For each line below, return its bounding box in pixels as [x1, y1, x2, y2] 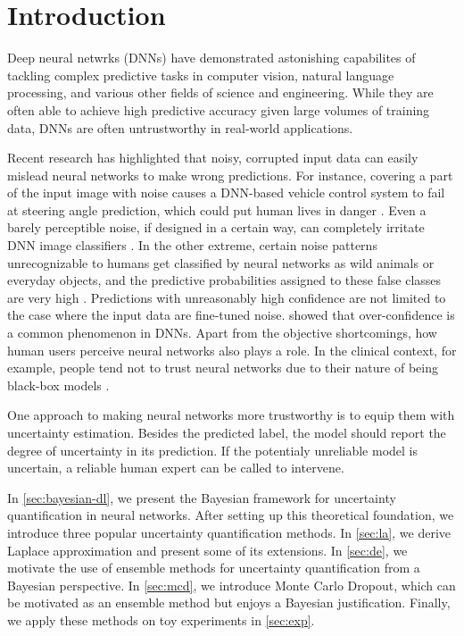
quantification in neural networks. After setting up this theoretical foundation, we [7, 506, 454, 524]
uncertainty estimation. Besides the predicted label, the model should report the [7, 423, 446, 441]
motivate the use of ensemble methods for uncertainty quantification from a [7, 558, 420, 577]
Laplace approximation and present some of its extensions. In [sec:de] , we [7, 540, 408, 559]
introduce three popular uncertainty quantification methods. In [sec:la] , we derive [7, 523, 452, 541]
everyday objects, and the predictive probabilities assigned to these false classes [7, 271, 442, 289]
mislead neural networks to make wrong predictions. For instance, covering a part [7, 165, 453, 184]
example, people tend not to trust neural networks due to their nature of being [7, 358, 438, 377]
